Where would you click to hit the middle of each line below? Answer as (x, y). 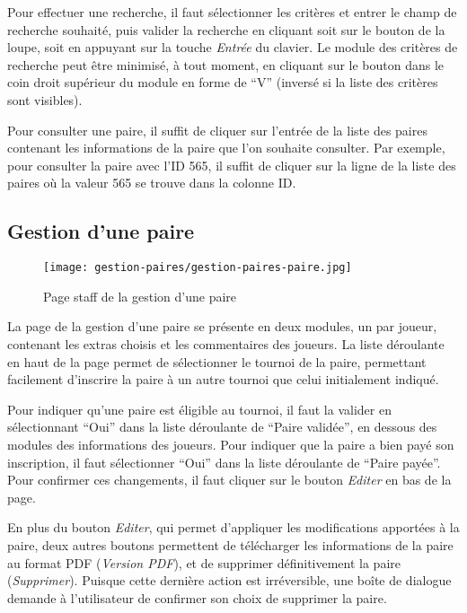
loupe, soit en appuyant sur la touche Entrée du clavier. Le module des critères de (233, 47)
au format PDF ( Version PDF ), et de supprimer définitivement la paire (204, 562)
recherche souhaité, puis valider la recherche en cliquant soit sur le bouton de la (226, 29)
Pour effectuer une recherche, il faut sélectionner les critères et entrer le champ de (232, 12)
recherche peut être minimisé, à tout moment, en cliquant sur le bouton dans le (226, 64)
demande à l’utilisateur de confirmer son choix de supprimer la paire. (197, 597)
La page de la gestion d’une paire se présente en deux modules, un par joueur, (222, 326)
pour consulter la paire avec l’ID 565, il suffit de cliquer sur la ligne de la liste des (232, 165)
